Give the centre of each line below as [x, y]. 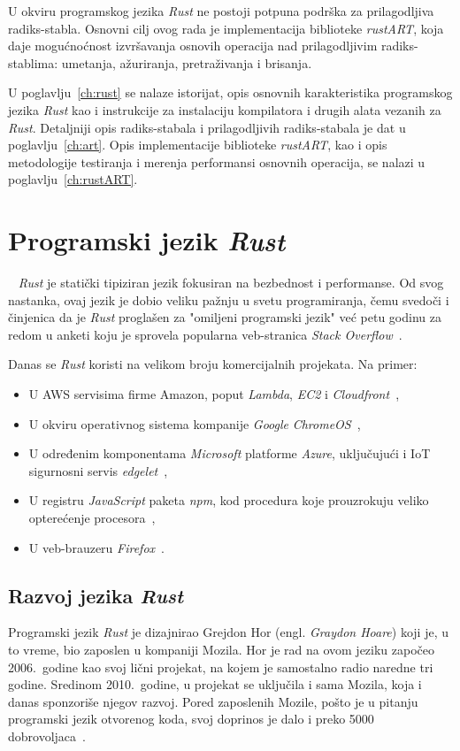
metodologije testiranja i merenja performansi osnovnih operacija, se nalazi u [217, 161]
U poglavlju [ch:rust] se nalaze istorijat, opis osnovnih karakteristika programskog [230, 92]
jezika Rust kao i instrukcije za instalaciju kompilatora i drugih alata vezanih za [225, 109]
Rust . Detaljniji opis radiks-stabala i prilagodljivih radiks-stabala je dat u [207, 127]
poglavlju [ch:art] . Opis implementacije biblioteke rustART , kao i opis [198, 145]
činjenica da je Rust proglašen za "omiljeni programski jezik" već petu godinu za [225, 317]
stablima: [33, 62]
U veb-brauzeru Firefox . [96, 547]
